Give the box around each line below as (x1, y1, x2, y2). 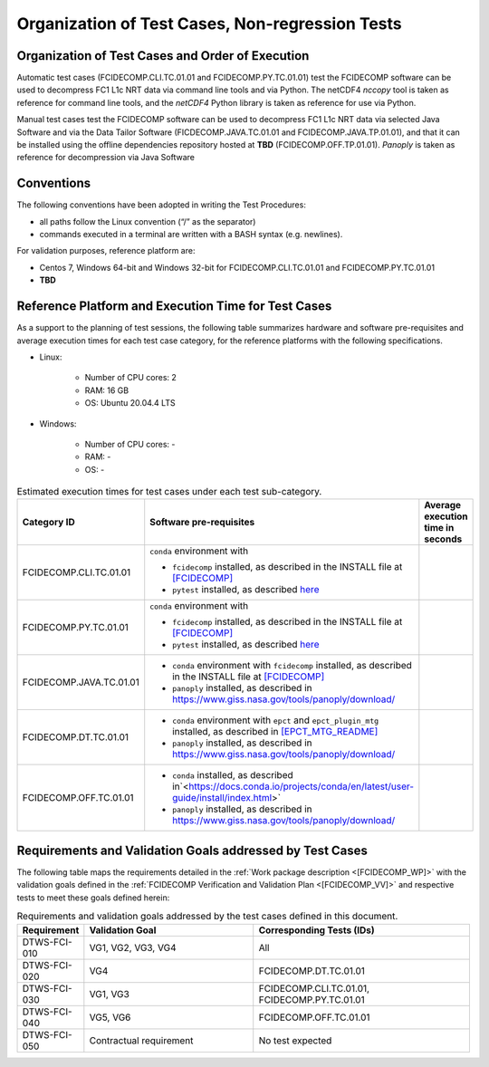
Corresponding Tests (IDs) (258, 924, 375, 937)
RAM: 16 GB (84, 385, 129, 396)
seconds (424, 533, 463, 545)
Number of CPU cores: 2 (84, 372, 177, 383)
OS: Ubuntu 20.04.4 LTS (84, 398, 176, 409)
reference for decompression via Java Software (16, 152, 195, 163)
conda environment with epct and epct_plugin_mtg (172, 714, 379, 726)
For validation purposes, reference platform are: (16, 245, 196, 256)
